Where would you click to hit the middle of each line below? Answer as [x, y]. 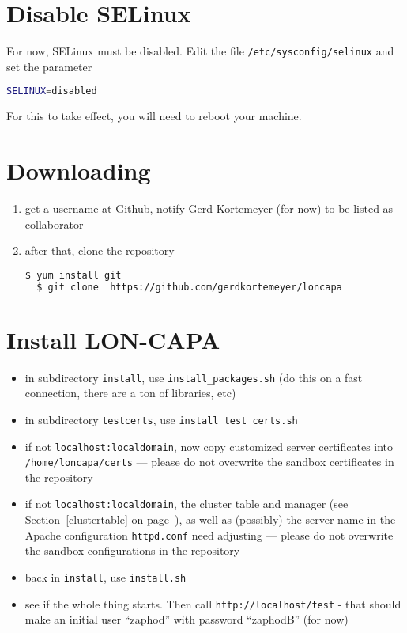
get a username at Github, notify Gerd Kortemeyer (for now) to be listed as [209, 208]
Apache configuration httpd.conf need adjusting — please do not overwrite [209, 534]
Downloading [79, 171]
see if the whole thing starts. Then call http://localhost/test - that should [213, 603]
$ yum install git [73, 275]
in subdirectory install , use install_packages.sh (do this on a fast [194, 377]
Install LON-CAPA [113, 339]
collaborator [54, 224]
